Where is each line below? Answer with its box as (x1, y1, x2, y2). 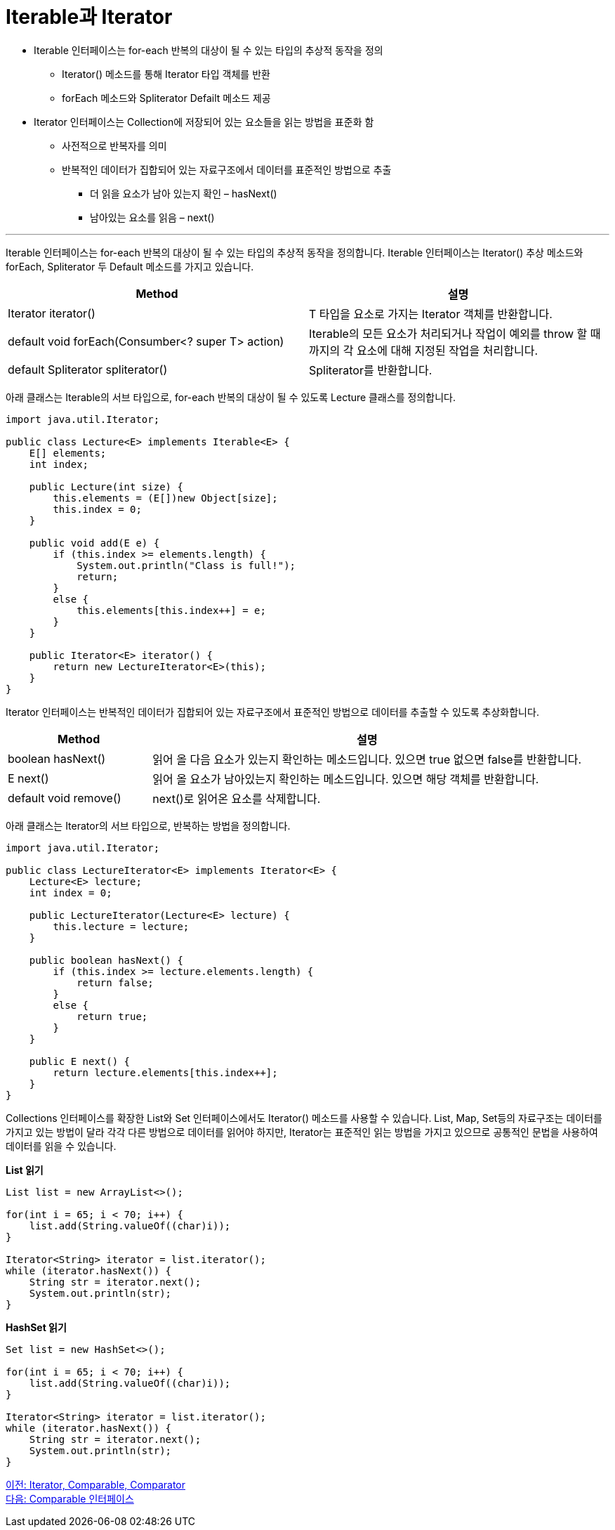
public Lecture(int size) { (29, 480, 183, 492)
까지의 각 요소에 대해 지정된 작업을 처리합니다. (309, 343, 538, 358)
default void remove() (8, 790, 121, 805)
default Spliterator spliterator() (8, 362, 168, 377)
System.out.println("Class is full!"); (77, 559, 296, 571)
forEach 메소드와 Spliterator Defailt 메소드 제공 (62, 91, 271, 104)
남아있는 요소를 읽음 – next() (90, 211, 215, 223)
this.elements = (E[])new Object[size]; (53, 492, 278, 504)
